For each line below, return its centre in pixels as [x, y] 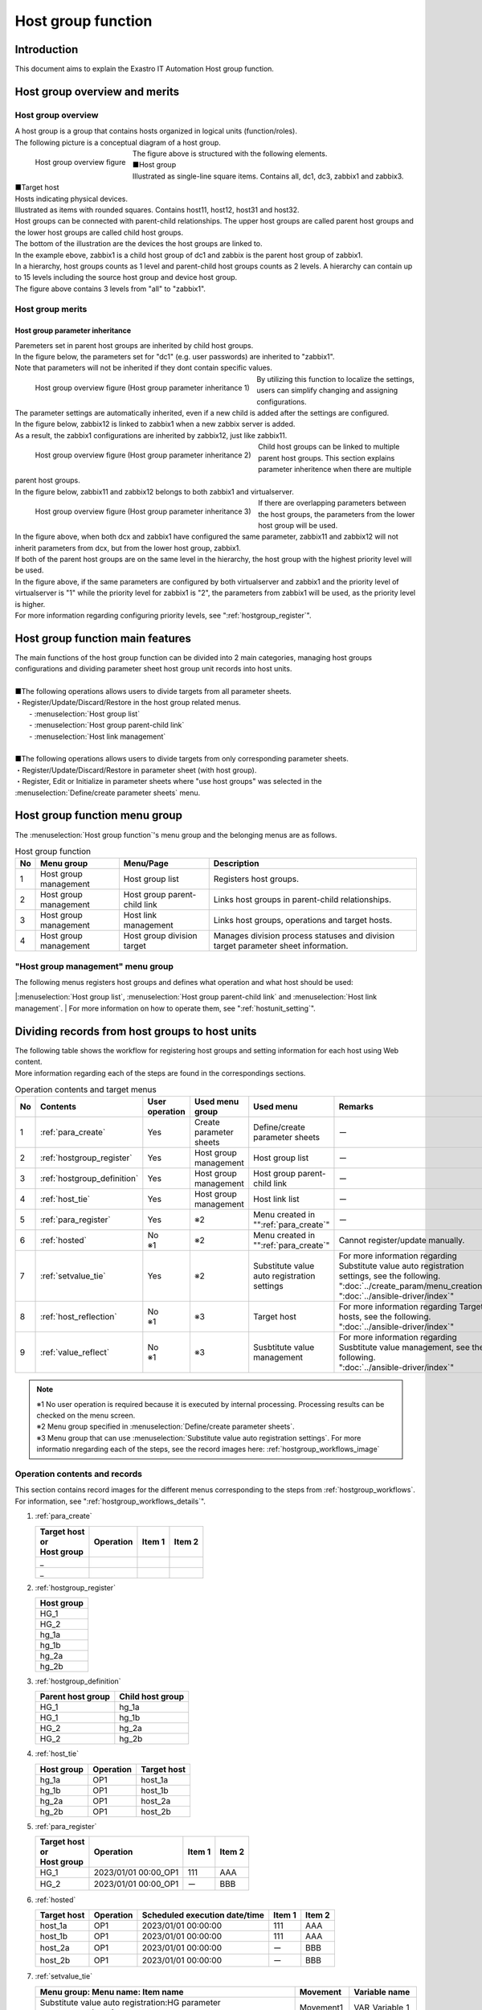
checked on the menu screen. [86, 1416]
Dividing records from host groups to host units [136, 1031]
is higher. [30, 604]
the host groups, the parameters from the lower [337, 514]
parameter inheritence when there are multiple [335, 469]
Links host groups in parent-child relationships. [302, 900]
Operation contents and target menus [86, 1089]
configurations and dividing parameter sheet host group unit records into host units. [153, 669]
